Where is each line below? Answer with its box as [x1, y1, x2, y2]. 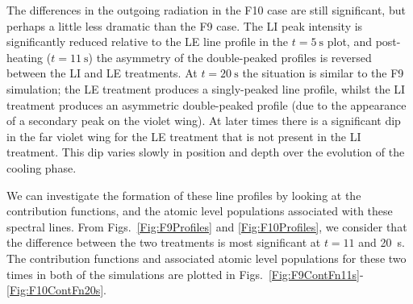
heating [6, 48, 44, 65]
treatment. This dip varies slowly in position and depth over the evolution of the [6, 144, 405, 160]
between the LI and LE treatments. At [6, 65, 198, 81]
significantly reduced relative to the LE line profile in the [6, 33, 289, 50]
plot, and [327, 33, 372, 50]
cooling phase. [6, 159, 77, 176]
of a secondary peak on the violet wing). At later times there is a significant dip [6, 112, 401, 129]
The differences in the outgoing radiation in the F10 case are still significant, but [6, 2, 406, 18]
